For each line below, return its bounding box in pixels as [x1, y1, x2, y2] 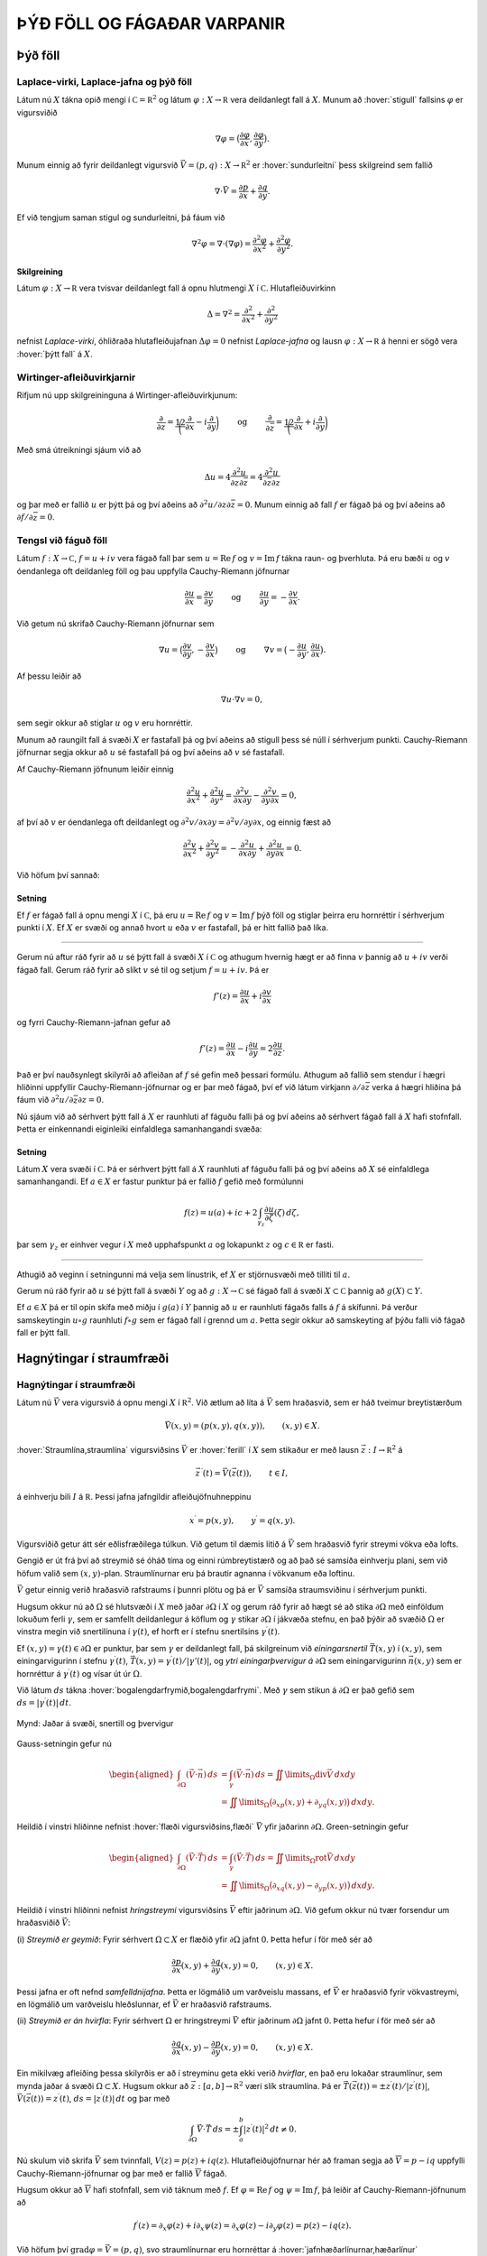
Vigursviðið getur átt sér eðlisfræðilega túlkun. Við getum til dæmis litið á [16, 1539, 287, 1549]
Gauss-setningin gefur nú [16, 1738, 113, 1750]
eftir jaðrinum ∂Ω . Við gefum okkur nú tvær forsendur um [237, 1904, 450, 1915]
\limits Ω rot [284, 1853, 327, 1865]
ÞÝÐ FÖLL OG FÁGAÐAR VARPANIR [16, 14, 286, 33]
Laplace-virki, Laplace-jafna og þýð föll [16, 75, 193, 88]
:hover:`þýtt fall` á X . [16, 348, 94, 359]
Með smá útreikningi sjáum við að [16, 444, 142, 455]
